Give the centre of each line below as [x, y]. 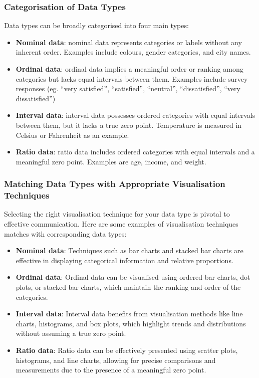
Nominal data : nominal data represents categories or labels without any [129, 42]
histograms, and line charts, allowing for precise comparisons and [116, 360]
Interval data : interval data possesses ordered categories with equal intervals [136, 115]
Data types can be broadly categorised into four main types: [96, 25]
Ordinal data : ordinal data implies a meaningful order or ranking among [129, 69]
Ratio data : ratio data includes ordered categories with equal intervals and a [135, 152]
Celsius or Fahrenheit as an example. [72, 135]
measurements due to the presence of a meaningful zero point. [111, 370]
